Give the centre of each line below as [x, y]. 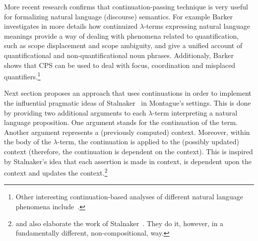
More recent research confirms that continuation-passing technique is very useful [126, 6]
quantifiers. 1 [22, 76]
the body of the [28, 142]
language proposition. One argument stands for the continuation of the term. [121, 122]
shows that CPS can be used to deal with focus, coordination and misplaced [120, 65]
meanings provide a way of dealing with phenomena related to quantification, [122, 35]
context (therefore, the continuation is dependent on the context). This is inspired [129, 151]
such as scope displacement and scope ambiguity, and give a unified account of [123, 45]
